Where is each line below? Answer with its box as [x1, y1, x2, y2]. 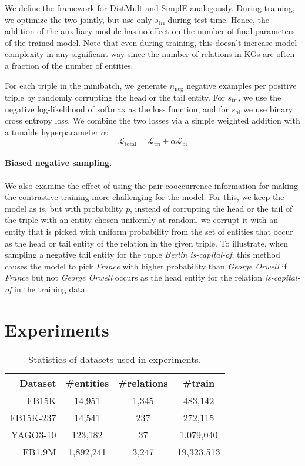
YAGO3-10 [11, 427, 56, 441]
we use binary [243, 102, 293, 115]
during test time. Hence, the [167, 13, 269, 25]
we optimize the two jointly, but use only [5, 13, 152, 25]
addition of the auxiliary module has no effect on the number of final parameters [5, 25, 295, 37]
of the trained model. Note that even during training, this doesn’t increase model [5, 36, 297, 48]
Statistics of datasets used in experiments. [28, 352, 202, 366]
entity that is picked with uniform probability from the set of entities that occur [5, 225, 293, 238]
